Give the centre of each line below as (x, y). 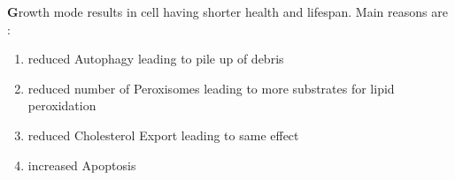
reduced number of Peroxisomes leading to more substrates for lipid (211, 88)
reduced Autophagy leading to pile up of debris (156, 59)
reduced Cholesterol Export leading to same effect (163, 135)
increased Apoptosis (82, 165)
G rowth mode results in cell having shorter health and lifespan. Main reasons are (227, 11)
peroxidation (62, 105)
